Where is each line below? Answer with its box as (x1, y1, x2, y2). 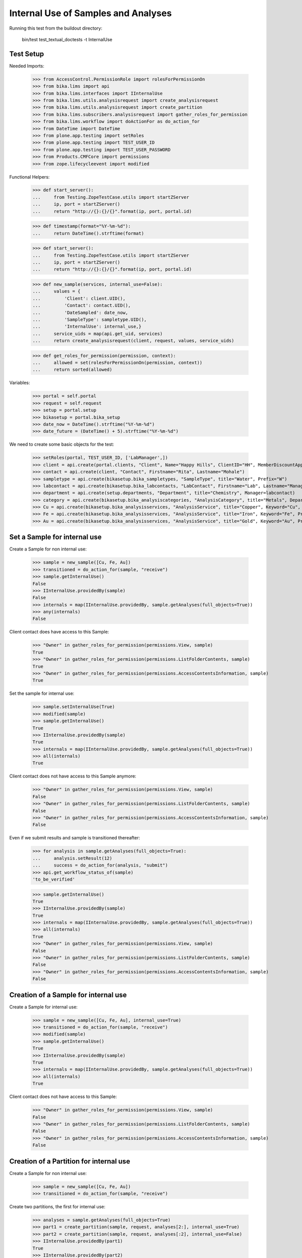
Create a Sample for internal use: (9, 1004, 78, 1010)
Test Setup (9, 49, 44, 58)
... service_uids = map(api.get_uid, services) (32, 331, 163, 337)
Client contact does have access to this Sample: (9, 629, 109, 635)
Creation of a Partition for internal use (9, 1157, 130, 1165)
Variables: (9, 380, 30, 386)
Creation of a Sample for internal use (9, 990, 127, 999)
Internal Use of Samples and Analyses (9, 8, 172, 19)
